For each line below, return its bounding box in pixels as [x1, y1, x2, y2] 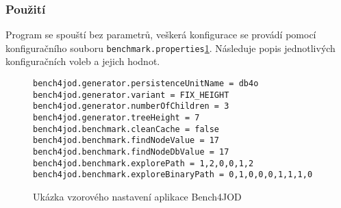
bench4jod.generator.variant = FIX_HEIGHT [33, 90, 229, 100]
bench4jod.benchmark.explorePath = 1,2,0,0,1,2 [33, 158, 254, 168]
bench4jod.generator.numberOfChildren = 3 [33, 101, 229, 112]
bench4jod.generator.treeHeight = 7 [33, 113, 200, 123]
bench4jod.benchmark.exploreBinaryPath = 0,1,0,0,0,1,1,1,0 [33, 170, 313, 180]
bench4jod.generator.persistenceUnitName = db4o [33, 79, 259, 89]
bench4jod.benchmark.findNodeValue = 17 [33, 135, 220, 146]
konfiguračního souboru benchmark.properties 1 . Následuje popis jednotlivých [5, 40, 336, 55]
